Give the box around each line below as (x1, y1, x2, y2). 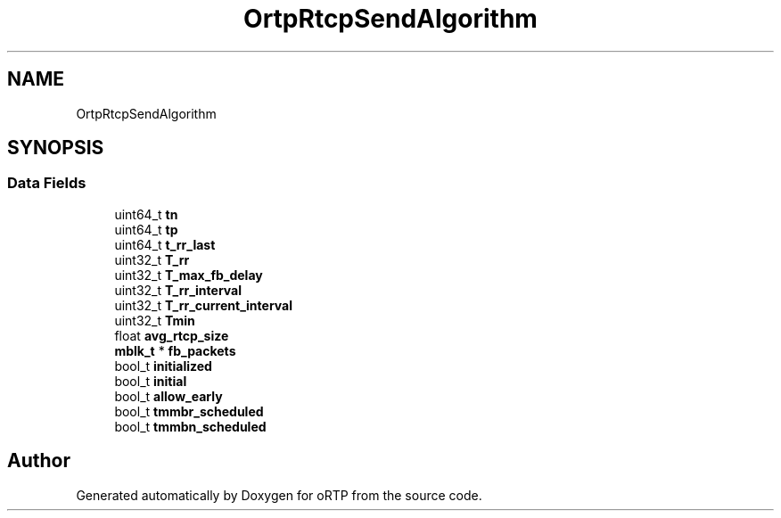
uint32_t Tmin (114, 312, 195, 328)
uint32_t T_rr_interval (114, 282, 243, 298)
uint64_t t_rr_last (114, 236, 216, 252)
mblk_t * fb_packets (114, 342, 236, 358)
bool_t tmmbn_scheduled (114, 418, 267, 434)
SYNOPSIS (7, 136, 104, 160)
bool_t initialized (114, 358, 212, 374)
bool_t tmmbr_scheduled (114, 403, 264, 419)
